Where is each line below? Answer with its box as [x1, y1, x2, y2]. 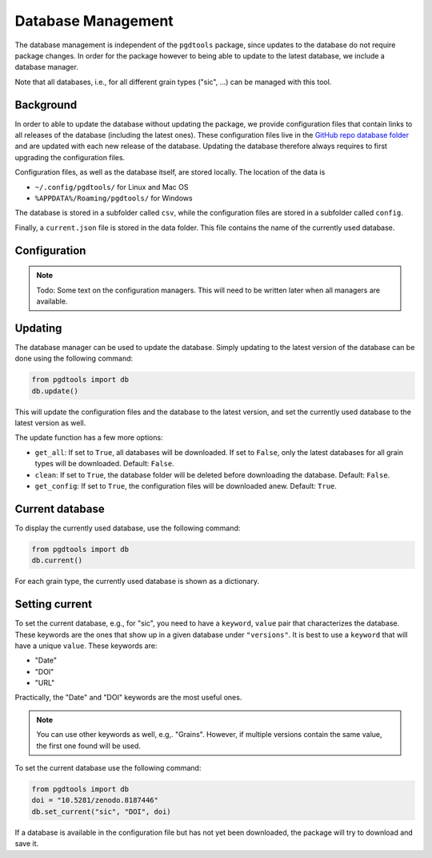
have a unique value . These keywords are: [14, 641, 158, 651]
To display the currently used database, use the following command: [14, 523, 241, 533]
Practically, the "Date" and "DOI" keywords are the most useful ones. [14, 693, 242, 703]
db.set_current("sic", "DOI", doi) [31, 807, 171, 816]
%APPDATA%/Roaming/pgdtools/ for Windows [34, 193, 193, 203]
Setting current [14, 598, 92, 611]
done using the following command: [14, 353, 134, 364]
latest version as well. [14, 417, 86, 428]
